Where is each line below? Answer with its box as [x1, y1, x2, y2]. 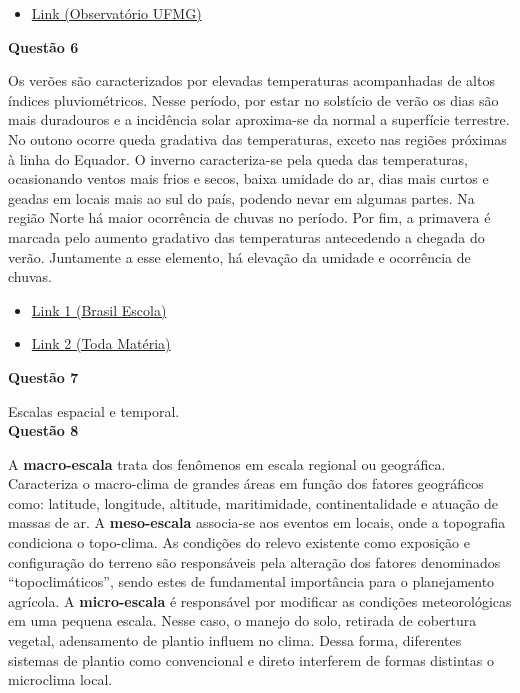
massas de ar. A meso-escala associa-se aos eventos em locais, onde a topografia [8, 512, 506, 533]
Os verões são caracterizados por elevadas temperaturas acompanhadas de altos [8, 70, 495, 91]
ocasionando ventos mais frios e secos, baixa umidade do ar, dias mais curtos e [8, 168, 489, 189]
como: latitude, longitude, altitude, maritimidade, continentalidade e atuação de [8, 492, 499, 513]
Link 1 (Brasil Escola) [31, 299, 167, 320]
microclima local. [8, 669, 113, 690]
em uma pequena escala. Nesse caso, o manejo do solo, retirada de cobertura [8, 610, 477, 631]
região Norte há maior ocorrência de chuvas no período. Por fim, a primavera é [8, 207, 491, 228]
